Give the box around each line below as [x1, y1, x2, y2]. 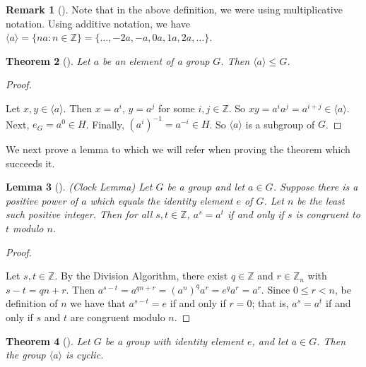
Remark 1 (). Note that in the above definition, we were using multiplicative [6, 2, 343, 16]
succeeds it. [6, 155, 55, 170]
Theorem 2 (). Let [6, 53, 90, 68]
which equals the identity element [90, 193, 233, 207]
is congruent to [295, 207, 360, 222]
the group [6, 347, 46, 362]
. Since [261, 282, 290, 296]
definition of [6, 296, 58, 311]
